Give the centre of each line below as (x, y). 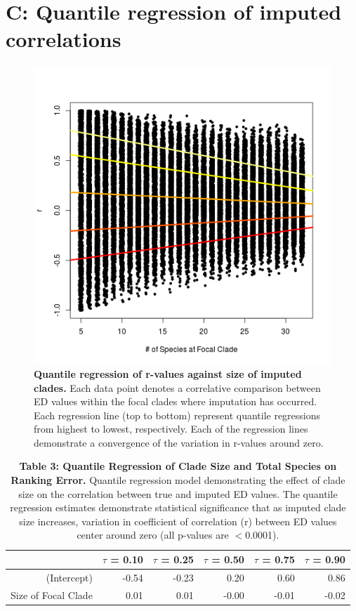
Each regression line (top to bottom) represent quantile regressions (177, 415)
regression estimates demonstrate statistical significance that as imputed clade (178, 507)
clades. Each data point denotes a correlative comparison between (177, 387)
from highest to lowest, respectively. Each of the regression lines (171, 429)
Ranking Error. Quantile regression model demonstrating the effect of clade (178, 480)
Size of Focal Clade (52, 594)
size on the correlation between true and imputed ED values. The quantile (178, 493)
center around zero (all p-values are (153, 535)
